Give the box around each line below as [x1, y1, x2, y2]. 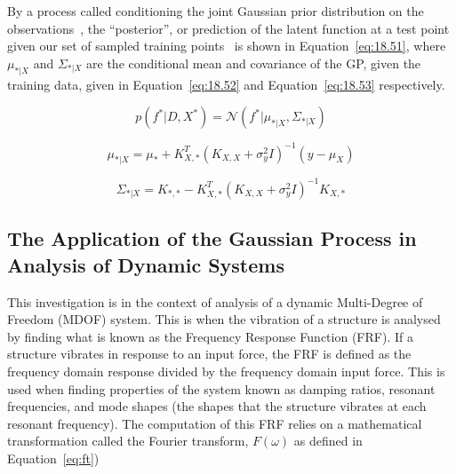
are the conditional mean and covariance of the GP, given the [86, 53, 421, 72]
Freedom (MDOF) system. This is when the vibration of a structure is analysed [7, 310, 441, 328]
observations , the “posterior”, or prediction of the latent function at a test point [7, 19, 450, 37]
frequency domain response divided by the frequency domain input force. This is [7, 361, 445, 380]
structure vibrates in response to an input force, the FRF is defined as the [7, 344, 412, 363]
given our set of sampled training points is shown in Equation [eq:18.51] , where [7, 36, 446, 55]
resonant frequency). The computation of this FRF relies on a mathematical [7, 414, 422, 432]
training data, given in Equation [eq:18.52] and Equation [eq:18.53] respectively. [7, 75, 445, 93]
